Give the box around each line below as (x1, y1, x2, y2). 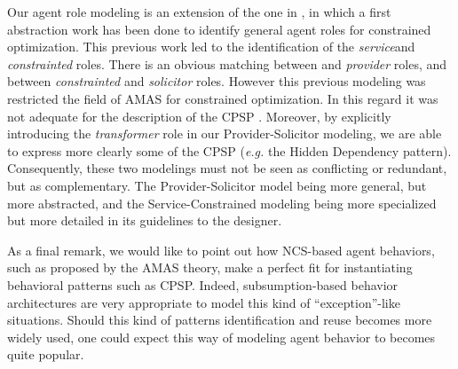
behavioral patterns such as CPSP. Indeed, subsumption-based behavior (7, 275, 399, 294)
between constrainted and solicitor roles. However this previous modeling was (7, 72, 426, 90)
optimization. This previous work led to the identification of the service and (7, 37, 415, 56)
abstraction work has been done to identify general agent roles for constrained (7, 20, 431, 38)
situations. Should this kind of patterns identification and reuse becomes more (7, 310, 432, 329)
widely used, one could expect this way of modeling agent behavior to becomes (7, 327, 436, 346)
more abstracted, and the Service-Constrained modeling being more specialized (7, 193, 437, 212)
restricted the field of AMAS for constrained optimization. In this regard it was (7, 89, 438, 107)
